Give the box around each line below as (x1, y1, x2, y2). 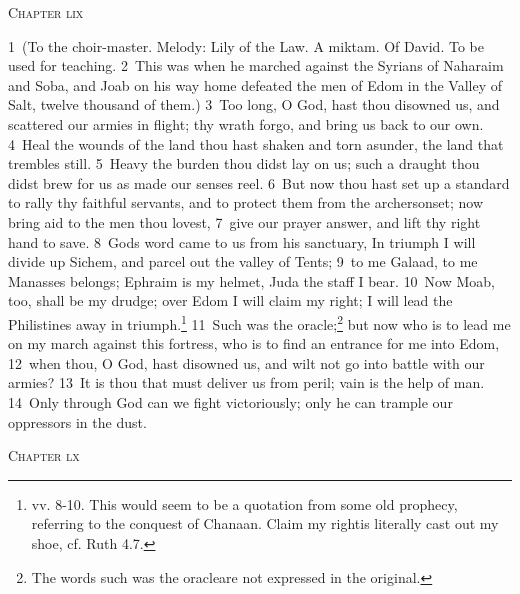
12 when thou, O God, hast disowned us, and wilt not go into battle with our (8, 352, 485, 373)
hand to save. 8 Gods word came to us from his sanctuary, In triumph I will (8, 231, 476, 252)
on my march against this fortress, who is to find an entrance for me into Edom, (8, 333, 500, 354)
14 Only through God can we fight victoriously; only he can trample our (8, 391, 453, 412)
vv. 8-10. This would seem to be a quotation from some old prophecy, (31, 493, 458, 514)
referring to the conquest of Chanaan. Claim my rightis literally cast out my (31, 513, 499, 534)
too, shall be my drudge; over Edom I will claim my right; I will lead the (8, 290, 453, 311)
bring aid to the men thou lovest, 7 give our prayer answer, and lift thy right (8, 211, 481, 232)
